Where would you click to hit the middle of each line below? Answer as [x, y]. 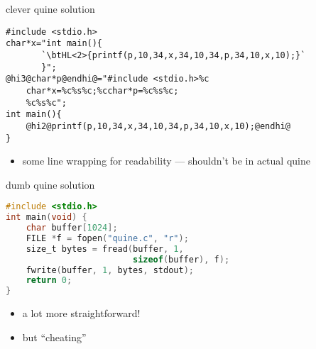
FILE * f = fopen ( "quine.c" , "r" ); [107, 238]
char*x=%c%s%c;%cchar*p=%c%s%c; [102, 90]
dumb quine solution [50, 184]
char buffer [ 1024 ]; [72, 228]
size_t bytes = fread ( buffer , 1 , [105, 249]
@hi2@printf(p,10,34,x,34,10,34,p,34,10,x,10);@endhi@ [158, 126]
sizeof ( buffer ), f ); [181, 259]
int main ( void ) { [47, 217]
